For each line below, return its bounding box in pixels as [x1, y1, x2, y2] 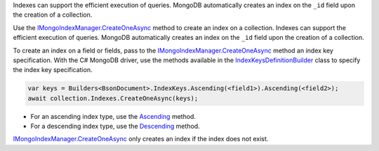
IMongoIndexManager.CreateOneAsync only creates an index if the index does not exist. [13, 135, 269, 143]
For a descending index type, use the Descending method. [30, 122, 200, 131]
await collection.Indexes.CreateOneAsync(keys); [27, 94, 199, 102]
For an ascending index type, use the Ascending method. [30, 112, 197, 120]
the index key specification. [13, 66, 93, 74]
